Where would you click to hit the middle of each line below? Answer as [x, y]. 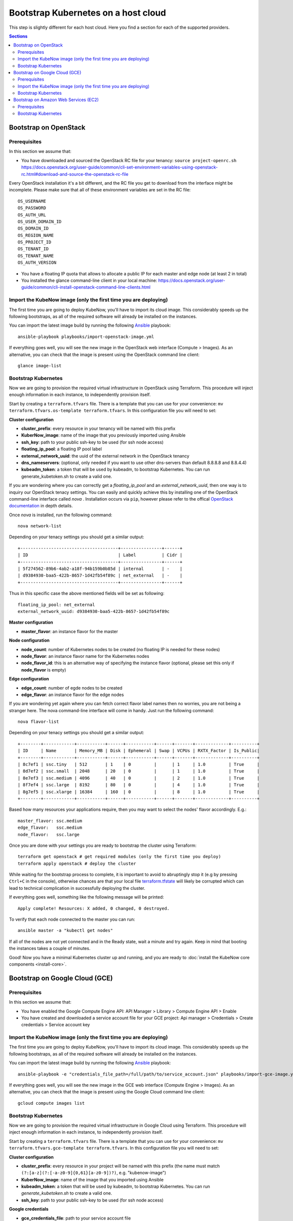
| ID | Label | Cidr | [100, 555]
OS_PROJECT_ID [34, 242]
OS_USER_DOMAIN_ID [40, 221]
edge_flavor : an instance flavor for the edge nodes [73, 695]
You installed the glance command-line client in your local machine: [89, 280]
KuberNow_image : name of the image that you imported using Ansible [92, 1179]
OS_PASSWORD [32, 208]
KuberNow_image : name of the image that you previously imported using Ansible [103, 435]
